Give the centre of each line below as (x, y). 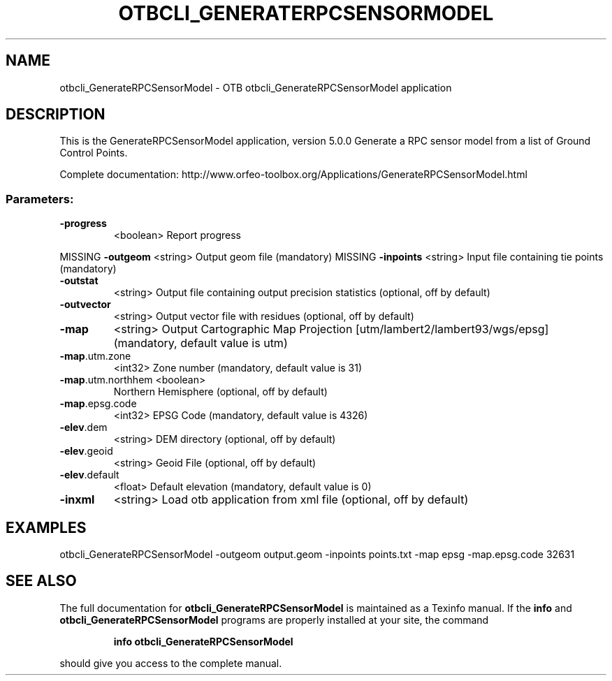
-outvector (85, 305)
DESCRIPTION (56, 115)
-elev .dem (83, 427)
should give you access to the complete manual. (171, 663)
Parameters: (40, 199)
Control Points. (94, 153)
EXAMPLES (46, 527)
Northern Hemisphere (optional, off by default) (220, 392)
